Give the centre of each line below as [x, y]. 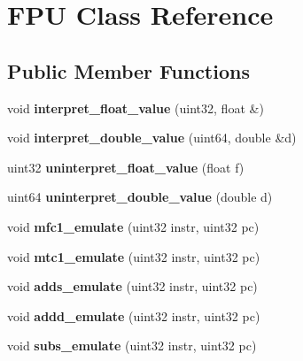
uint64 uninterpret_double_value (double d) [140, 197]
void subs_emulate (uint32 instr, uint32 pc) [132, 346]
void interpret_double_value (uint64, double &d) [152, 138]
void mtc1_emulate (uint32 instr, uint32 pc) [134, 256]
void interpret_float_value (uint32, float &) [136, 108]
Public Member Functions [128, 70]
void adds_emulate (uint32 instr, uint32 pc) [132, 286]
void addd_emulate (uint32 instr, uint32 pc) [134, 315]
